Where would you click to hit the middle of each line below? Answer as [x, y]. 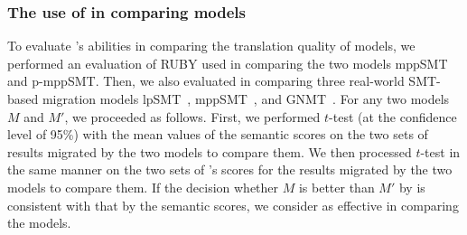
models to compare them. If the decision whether [143, 187]
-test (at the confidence [393, 116]
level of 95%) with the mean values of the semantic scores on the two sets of [218, 134]
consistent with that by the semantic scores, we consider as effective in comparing [233, 205]
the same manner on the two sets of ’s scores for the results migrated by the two [230, 169]
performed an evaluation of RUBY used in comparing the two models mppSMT [228, 63]
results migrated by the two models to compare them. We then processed [210, 151]
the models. [39, 223]
